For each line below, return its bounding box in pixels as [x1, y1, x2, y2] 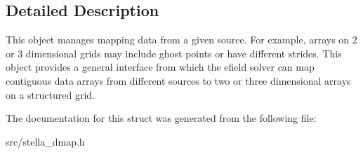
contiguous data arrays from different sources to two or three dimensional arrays [6, 73, 351, 87]
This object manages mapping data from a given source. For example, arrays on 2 [6, 32, 357, 47]
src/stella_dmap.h [6, 134, 85, 148]
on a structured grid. [6, 87, 95, 101]
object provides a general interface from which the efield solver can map [6, 59, 315, 74]
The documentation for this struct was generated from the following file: [6, 111, 317, 125]
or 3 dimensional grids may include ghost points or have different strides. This [6, 45, 342, 60]
